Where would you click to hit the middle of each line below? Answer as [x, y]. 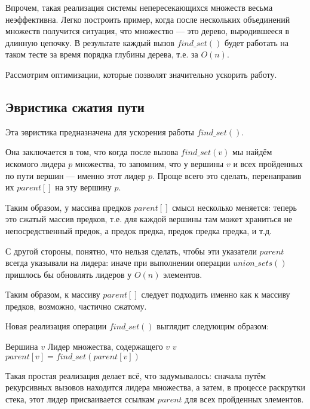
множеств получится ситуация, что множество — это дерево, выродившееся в [148, 31]
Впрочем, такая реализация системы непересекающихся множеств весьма [139, 7]
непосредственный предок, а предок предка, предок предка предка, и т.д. [139, 230]
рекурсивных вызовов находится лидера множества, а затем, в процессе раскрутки [155, 387]
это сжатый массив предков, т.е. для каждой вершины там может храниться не [149, 219]
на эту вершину [83, 187]
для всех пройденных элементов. [244, 399]
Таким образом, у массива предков [68, 207]
